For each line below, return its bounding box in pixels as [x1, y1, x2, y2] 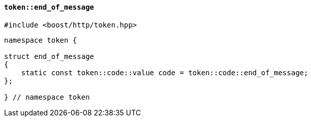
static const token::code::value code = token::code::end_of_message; [21, 68, 308, 77]
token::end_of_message [4, 3, 95, 11]
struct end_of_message [4, 52, 95, 60]
